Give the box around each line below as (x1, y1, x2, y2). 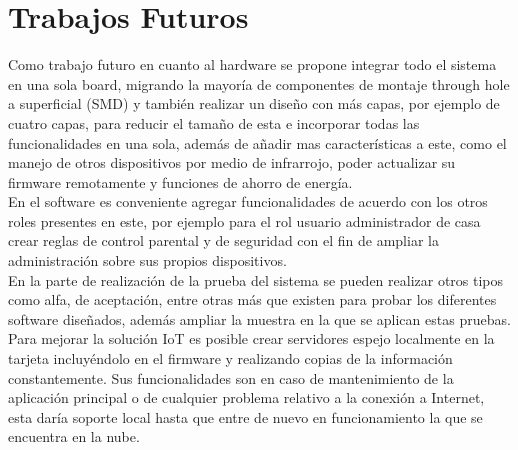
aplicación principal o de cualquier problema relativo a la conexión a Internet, (8, 387, 485, 408)
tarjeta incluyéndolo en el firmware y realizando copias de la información (8, 348, 453, 369)
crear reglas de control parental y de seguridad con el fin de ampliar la (8, 230, 439, 251)
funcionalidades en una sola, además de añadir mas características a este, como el (8, 132, 507, 153)
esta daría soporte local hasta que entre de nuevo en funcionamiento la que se (8, 406, 483, 427)
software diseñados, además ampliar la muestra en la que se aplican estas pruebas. (8, 308, 511, 329)
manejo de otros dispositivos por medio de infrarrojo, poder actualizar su (8, 152, 456, 173)
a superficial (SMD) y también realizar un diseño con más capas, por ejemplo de (8, 93, 500, 114)
